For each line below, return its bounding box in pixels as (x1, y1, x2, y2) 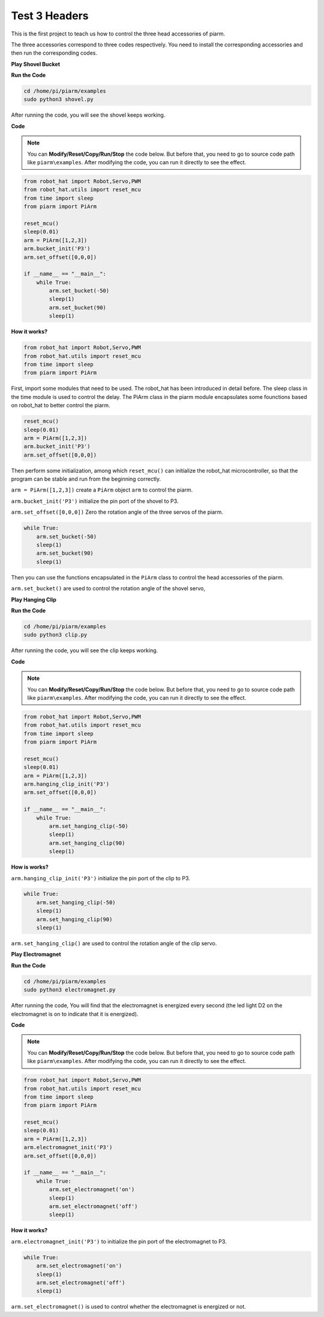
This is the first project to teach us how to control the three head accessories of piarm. (11, 30, 225, 37)
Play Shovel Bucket (11, 60, 60, 67)
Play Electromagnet (11, 951, 61, 958)
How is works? (11, 863, 49, 871)
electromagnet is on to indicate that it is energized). (11, 1010, 139, 1017)
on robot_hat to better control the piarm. (11, 402, 110, 409)
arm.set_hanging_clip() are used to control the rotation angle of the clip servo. (11, 940, 217, 947)
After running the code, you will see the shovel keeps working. (11, 111, 166, 119)
